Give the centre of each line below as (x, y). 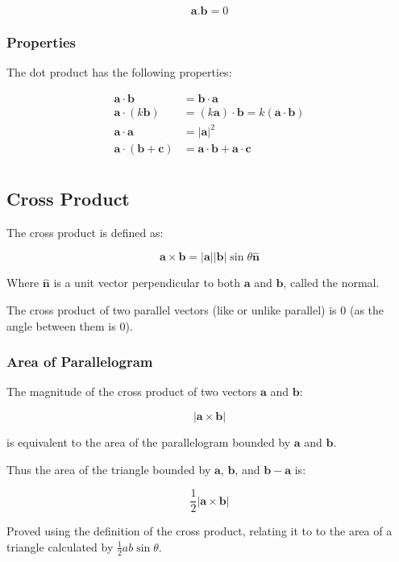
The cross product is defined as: (85, 232)
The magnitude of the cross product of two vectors (132, 391)
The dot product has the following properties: (119, 72)
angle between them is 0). (70, 325)
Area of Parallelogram (80, 362)
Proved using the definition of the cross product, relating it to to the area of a (199, 531)
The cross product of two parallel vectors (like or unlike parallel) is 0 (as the (195, 310)
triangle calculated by (60, 546)
